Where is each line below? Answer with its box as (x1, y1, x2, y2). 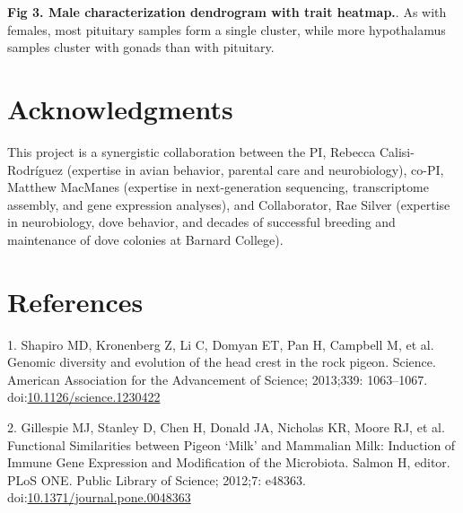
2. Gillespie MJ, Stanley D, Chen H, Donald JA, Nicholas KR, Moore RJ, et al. (7, 417, 445, 436)
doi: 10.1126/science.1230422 (7, 387, 161, 406)
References (7, 283, 144, 319)
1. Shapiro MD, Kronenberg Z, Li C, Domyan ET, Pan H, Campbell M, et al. (7, 335, 434, 353)
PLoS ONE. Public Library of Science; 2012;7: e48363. (7, 470, 306, 489)
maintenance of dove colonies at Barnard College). (7, 230, 284, 248)
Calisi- (379, 142, 415, 161)
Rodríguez (7, 160, 64, 178)
